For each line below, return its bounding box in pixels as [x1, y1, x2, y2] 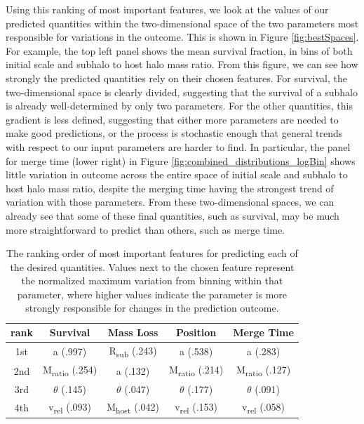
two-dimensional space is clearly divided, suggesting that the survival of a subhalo [6, 84, 358, 99]
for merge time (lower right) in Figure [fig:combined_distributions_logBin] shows [6, 153, 356, 168]
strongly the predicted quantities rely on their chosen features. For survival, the [6, 70, 347, 85]
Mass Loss [107, 325, 159, 340]
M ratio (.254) [42, 362, 97, 379]
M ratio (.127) [236, 362, 291, 379]
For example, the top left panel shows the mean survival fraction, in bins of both [6, 43, 353, 58]
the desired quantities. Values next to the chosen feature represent [10, 259, 295, 274]
